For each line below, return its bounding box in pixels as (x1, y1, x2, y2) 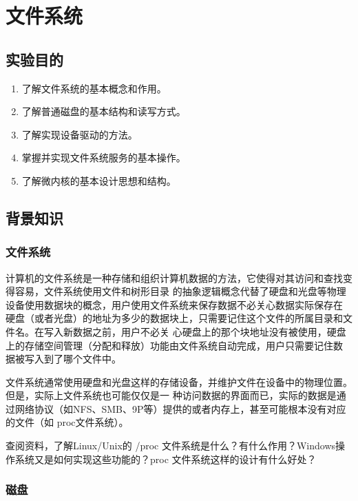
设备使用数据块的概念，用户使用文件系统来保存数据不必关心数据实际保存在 (6, 297, 343, 311)
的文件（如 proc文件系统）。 (6, 415, 129, 429)
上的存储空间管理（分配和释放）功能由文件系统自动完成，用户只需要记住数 (6, 338, 343, 352)
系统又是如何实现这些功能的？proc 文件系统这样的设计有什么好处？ (14, 451, 317, 466)
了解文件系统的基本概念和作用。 (21, 81, 167, 95)
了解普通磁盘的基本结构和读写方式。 (21, 104, 186, 119)
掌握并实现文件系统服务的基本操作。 (21, 150, 186, 165)
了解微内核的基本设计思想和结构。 (21, 173, 176, 187)
